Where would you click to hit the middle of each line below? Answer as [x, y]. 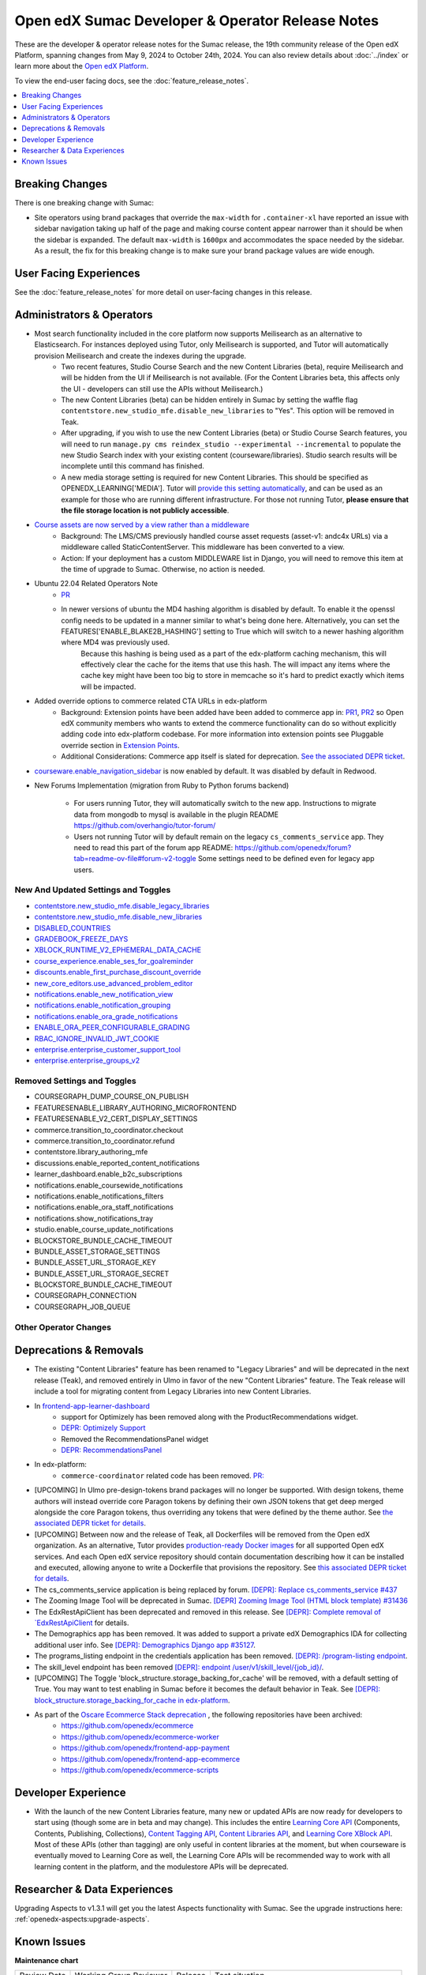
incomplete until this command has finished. [133, 466]
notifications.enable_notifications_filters [99, 1196]
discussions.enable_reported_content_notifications [117, 1163]
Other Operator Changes [63, 1327]
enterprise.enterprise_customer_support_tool [108, 1049]
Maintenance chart [47, 1961]
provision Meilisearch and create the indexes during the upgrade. [140, 355]
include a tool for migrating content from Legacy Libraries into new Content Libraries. [173, 1391]
